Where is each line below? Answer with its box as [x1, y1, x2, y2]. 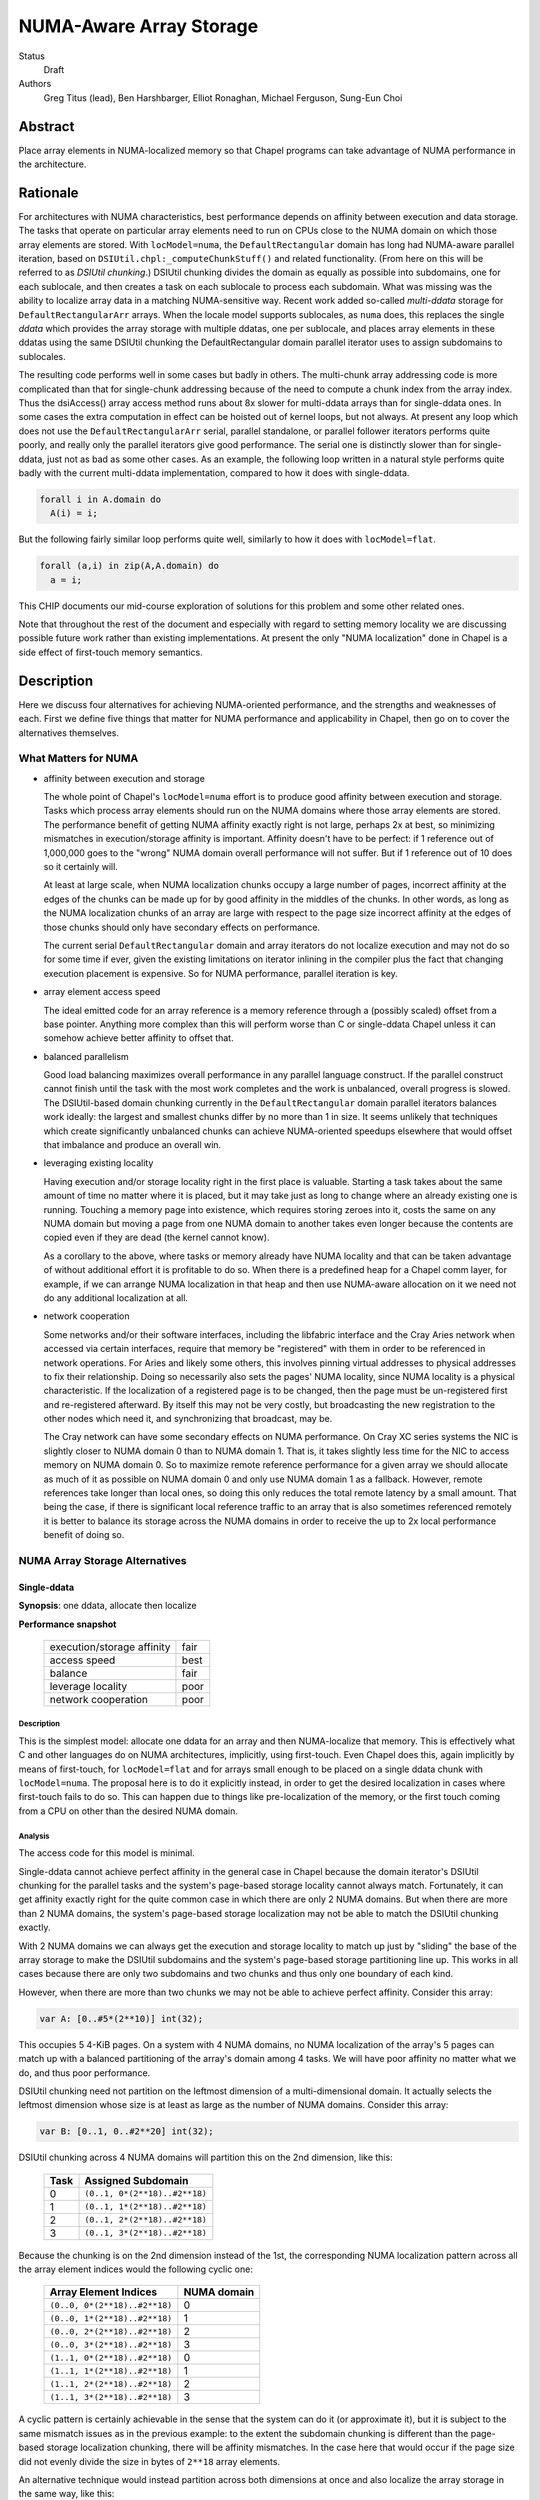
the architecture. [18, 158, 87, 170]
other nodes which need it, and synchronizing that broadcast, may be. [43, 1413, 333, 1425]
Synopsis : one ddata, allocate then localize [18, 1600, 197, 1612]
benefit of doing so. [43, 1529, 125, 1541]
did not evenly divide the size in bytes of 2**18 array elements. [18, 2455, 280, 2467]
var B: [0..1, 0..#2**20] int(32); [39, 2126, 214, 2137]
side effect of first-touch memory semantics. [18, 646, 204, 658]
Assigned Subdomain [84, 2173, 189, 2187]
